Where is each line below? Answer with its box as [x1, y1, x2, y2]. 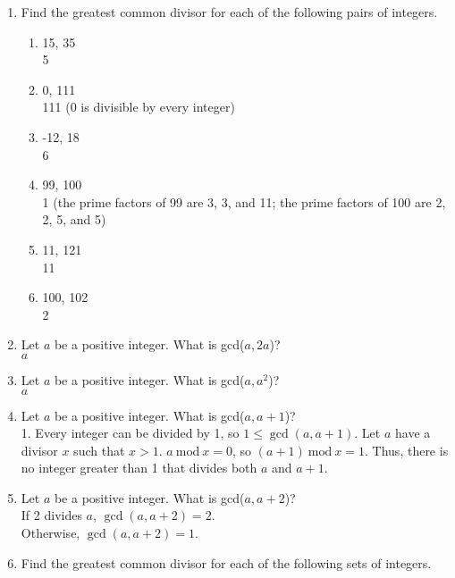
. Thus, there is [365, 440, 449, 459]
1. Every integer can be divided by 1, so [21, 423, 240, 442]
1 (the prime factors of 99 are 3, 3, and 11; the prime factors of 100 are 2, [42, 192, 446, 211]
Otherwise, [21, 524, 80, 542]
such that [73, 440, 125, 459]
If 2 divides [21, 506, 82, 524]
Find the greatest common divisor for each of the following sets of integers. [21, 553, 432, 572]
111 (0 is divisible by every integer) [42, 97, 235, 116]
